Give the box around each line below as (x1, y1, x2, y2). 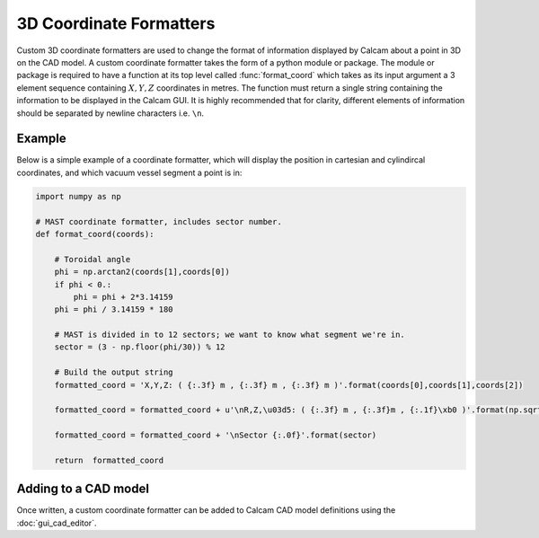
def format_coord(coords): (35, 229, 155, 239)
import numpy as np (35, 191, 121, 201)
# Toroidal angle (54, 254, 131, 264)
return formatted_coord (54, 454, 164, 465)
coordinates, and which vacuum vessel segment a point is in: (16, 167, 243, 178)
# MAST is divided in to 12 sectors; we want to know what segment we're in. (54, 330, 406, 340)
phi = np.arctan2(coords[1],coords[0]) (54, 267, 231, 278)
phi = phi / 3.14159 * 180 (54, 304, 174, 314)
